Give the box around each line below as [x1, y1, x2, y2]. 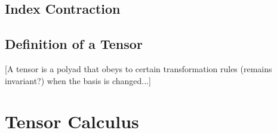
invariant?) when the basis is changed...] [5, 74, 151, 86]
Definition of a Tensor [5, 35, 143, 53]
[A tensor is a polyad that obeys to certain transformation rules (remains [5, 62, 272, 75]
